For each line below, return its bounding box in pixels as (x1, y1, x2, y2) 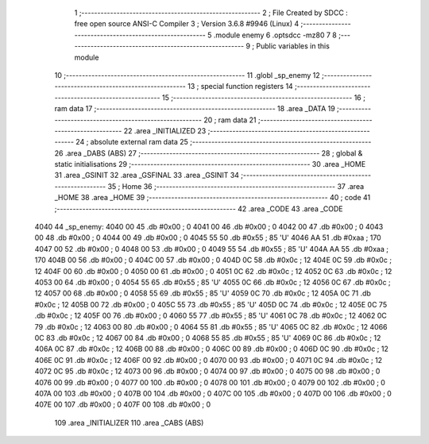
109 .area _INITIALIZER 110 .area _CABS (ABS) (54, 418, 204, 427)
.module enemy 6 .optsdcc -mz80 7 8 (213, 30, 338, 40)
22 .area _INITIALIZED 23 (123, 125, 207, 135)
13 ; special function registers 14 (187, 82, 293, 91)
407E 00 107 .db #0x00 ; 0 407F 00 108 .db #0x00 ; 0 (34, 400, 211, 409)
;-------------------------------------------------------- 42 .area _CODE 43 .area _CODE (54, 203, 343, 214)
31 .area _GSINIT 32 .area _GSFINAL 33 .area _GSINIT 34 (54, 171, 240, 180)
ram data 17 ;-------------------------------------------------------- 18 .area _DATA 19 (54, 104, 335, 114)
